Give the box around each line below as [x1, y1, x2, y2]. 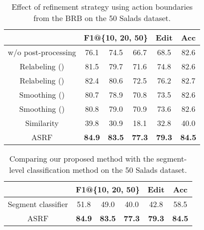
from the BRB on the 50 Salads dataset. [33, 12, 171, 23]
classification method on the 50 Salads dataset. [27, 164, 187, 175]
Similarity [25, 117, 59, 128]
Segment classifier [8, 198, 68, 209]
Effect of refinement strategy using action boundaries [11, 1, 193, 12]
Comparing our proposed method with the [9, 153, 154, 164]
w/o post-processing [8, 46, 76, 58]
